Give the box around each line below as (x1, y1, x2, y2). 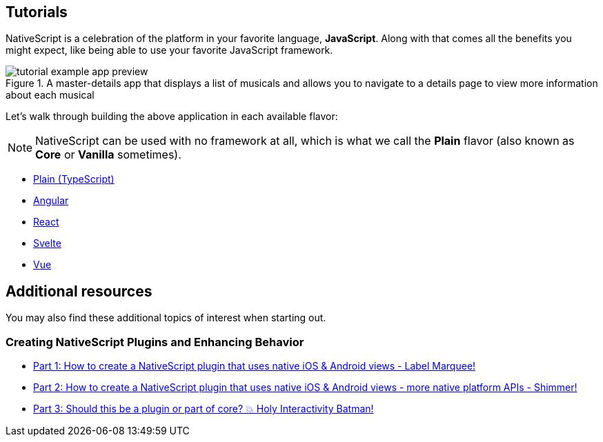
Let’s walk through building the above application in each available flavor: (6, 110, 338, 123)
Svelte (33, 237, 61, 250)
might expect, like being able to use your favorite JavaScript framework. (6, 44, 333, 57)
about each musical (6, 89, 95, 101)
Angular (33, 194, 69, 207)
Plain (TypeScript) (33, 173, 115, 185)
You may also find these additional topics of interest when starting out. (6, 312, 326, 324)
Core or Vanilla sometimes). (35, 148, 181, 162)
